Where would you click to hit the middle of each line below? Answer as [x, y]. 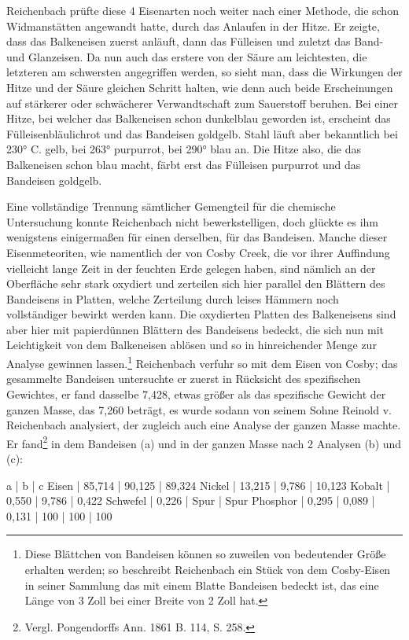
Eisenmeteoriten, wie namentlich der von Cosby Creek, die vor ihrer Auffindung [198, 252]
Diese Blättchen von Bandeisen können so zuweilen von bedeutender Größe [205, 554]
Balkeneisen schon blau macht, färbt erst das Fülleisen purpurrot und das [184, 164]
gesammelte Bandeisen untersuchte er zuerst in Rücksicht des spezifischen [184, 379]
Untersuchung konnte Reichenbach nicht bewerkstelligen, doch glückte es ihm [192, 221]
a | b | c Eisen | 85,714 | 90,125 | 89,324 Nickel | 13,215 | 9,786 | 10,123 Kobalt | [198, 485]
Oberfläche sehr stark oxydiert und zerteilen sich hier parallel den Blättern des [196, 283]
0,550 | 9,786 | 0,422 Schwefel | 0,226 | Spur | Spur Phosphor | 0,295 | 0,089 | [191, 500]
